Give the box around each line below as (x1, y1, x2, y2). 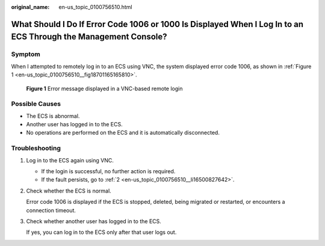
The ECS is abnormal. (26, 112, 80, 120)
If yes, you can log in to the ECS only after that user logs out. (26, 229, 177, 236)
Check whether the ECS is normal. (26, 187, 111, 194)
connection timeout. (26, 206, 76, 214)
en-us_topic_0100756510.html (58, 4, 132, 10)
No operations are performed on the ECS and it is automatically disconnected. (26, 129, 220, 137)
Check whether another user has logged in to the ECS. (26, 217, 162, 225)
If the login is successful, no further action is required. (41, 167, 176, 174)
